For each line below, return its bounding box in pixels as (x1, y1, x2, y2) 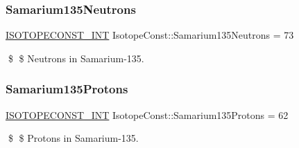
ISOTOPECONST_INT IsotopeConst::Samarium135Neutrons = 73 (6, 28, 294, 42)
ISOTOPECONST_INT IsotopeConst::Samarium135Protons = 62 (6, 107, 289, 122)
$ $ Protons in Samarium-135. (8, 131, 139, 145)
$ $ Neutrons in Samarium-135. (8, 50, 144, 65)
